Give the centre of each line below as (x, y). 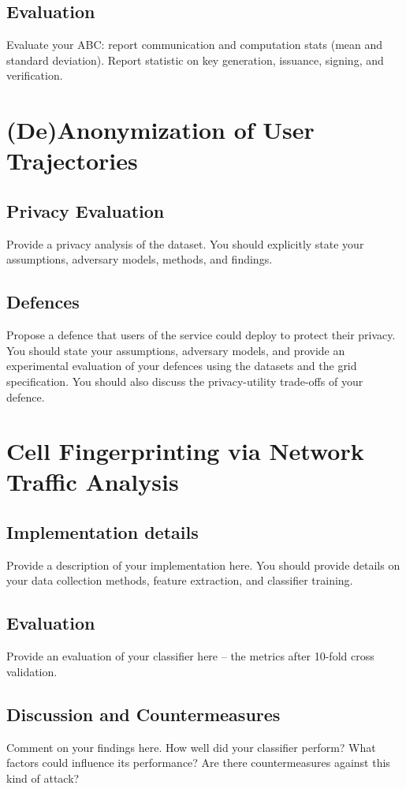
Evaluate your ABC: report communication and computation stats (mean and (195, 45)
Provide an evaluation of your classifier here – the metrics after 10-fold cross (190, 656)
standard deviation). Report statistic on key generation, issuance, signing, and (195, 60)
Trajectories (72, 161)
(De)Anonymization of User (160, 130)
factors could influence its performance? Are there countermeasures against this (198, 763)
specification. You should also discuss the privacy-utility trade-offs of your (185, 381)
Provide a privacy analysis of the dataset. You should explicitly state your (185, 243)
